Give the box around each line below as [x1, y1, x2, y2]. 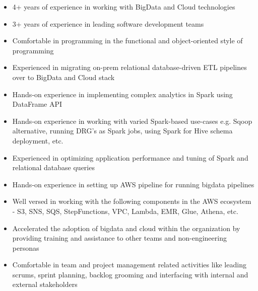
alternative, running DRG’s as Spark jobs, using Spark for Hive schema [12, 125, 233, 136]
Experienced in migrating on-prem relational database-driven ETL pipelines [12, 62, 247, 72]
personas [12, 242, 39, 253]
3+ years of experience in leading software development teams [12, 18, 204, 29]
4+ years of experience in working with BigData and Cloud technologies [12, 2, 235, 12]
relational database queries [12, 162, 95, 173]
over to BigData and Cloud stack [12, 71, 115, 82]
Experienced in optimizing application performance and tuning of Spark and [12, 152, 248, 163]
